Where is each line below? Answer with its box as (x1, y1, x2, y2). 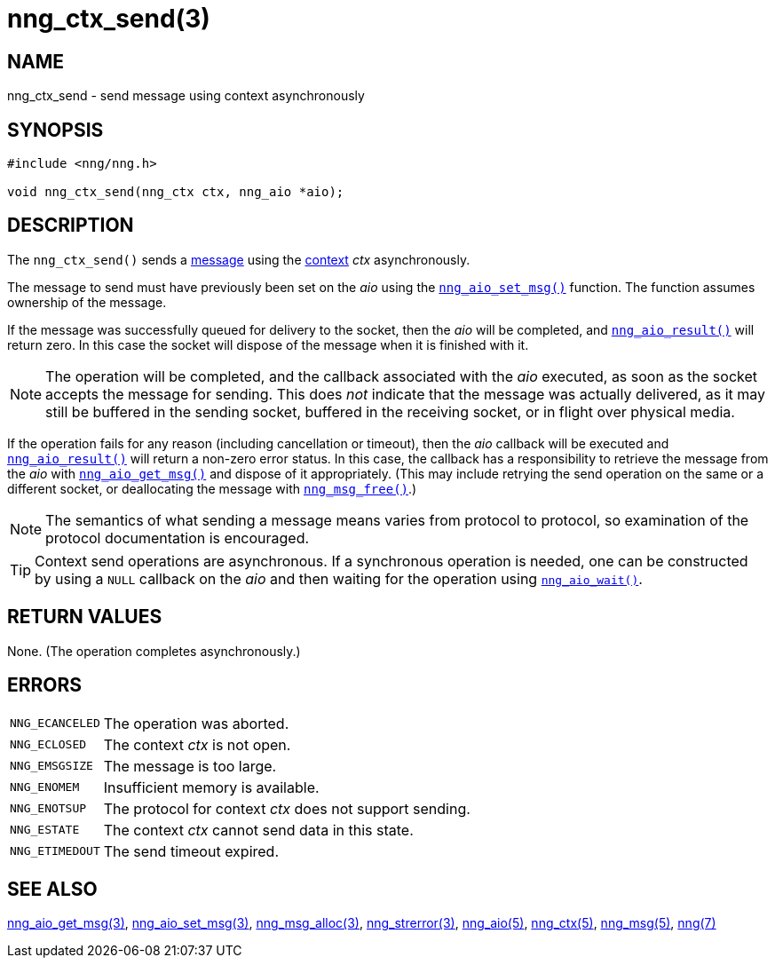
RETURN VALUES (7, 605, 162, 629)
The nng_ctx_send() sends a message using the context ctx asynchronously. (7, 251, 471, 267)
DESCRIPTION (7, 214, 134, 237)
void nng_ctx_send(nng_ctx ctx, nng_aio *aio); (7, 185, 344, 200)
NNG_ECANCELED (10, 716, 100, 731)
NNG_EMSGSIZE (10, 759, 93, 773)
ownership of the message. (7, 294, 167, 310)
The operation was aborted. (103, 714, 289, 732)
